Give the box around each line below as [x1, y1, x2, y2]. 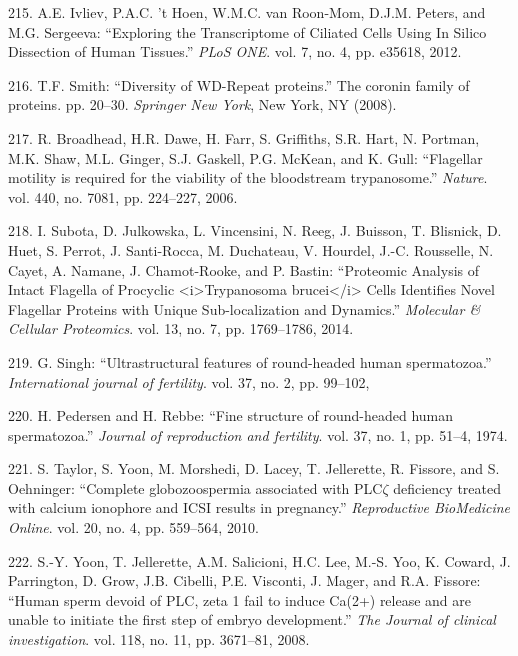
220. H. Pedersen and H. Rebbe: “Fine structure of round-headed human [8, 405, 454, 426]
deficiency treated [393, 477, 501, 498]
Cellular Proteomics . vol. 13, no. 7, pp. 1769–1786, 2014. [8, 318, 354, 339]
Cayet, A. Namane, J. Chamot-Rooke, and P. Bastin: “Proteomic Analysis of [8, 259, 480, 280]
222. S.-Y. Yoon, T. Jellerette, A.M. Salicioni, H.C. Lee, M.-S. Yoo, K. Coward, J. [8, 550, 511, 571]
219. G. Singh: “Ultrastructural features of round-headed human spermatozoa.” [8, 351, 492, 372]
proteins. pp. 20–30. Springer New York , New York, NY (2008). [8, 94, 397, 115]
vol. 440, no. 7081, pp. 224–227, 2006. [8, 186, 238, 207]
